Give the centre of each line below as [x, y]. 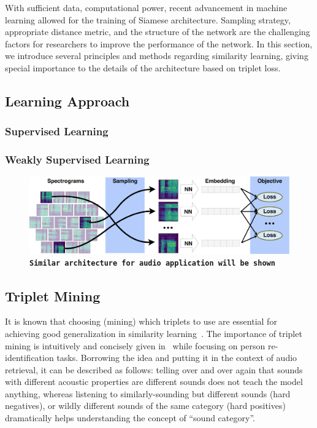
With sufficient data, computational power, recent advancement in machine [146, 7]
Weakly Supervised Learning [77, 160]
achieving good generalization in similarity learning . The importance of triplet [154, 333]
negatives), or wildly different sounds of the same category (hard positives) [145, 406]
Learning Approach [67, 101]
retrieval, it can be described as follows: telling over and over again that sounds [154, 369]
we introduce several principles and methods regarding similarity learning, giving [157, 56]
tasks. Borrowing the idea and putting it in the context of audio [177, 358]
